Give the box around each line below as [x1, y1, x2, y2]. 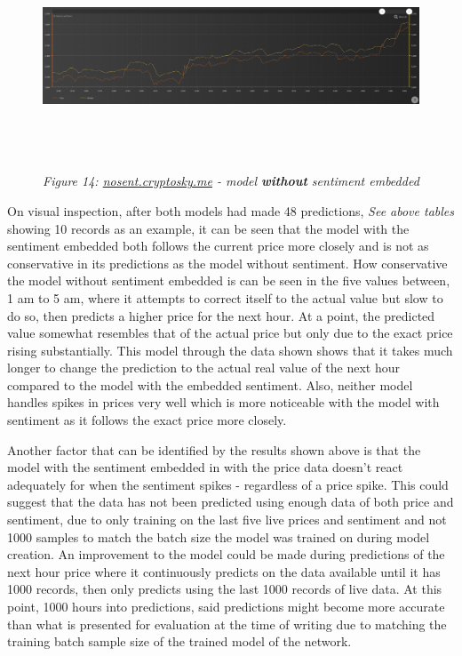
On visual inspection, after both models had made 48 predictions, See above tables [7, 201, 454, 220]
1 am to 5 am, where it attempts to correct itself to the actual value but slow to [7, 288, 443, 307]
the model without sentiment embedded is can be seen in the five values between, [7, 271, 450, 290]
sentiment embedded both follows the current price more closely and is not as [7, 236, 429, 255]
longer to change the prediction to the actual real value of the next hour [7, 358, 400, 377]
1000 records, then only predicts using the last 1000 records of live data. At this [7, 580, 442, 598]
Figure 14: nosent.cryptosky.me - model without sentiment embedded [43, 172, 419, 190]
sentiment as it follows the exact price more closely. [7, 411, 287, 429]
